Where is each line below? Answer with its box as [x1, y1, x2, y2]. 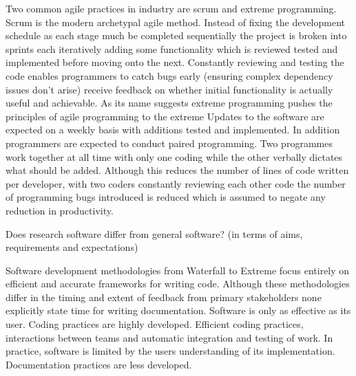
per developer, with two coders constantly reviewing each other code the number [6, 176, 346, 190]
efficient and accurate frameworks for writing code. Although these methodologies [6, 276, 350, 291]
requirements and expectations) [6, 240, 138, 254]
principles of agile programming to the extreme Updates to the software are [6, 109, 324, 123]
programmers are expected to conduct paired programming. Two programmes [6, 135, 333, 150]
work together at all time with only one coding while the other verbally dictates [6, 149, 343, 164]
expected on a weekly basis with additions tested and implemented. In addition [6, 122, 340, 137]
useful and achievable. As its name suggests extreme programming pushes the [6, 96, 333, 110]
